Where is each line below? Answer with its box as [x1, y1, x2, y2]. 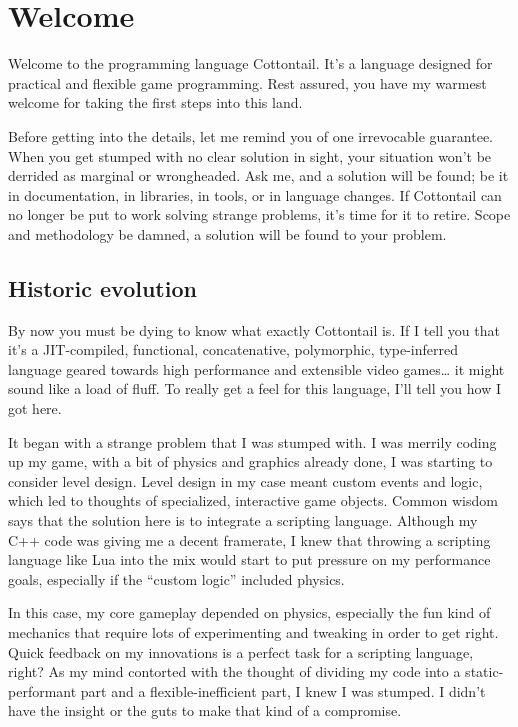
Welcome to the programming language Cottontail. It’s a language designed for [8, 53, 493, 74]
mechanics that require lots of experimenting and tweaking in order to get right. [8, 621, 499, 642]
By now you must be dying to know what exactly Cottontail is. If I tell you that [8, 319, 500, 340]
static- [465, 661, 504, 682]
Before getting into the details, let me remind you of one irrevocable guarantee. [8, 125, 494, 146]
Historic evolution [8, 272, 197, 303]
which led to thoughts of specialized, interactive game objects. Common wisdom [8, 490, 498, 511]
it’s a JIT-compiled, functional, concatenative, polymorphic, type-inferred [8, 339, 458, 360]
